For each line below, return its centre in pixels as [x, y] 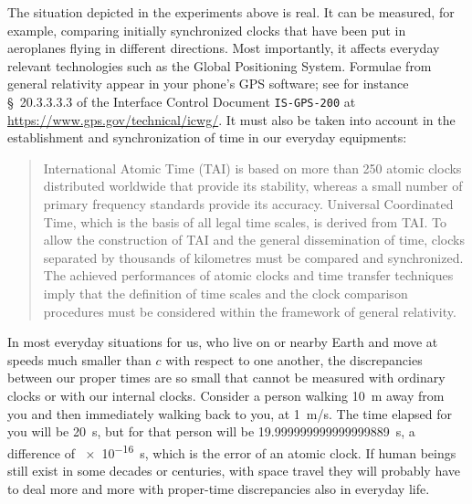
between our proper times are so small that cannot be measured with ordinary [226, 378]
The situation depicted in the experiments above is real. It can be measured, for [231, 12]
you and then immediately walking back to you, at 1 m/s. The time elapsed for [230, 413]
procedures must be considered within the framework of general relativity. [250, 311]
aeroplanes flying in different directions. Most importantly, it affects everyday [224, 48]
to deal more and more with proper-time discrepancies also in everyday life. [219, 488]
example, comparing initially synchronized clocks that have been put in [207, 30]
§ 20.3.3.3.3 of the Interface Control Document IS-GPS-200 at [182, 101]
